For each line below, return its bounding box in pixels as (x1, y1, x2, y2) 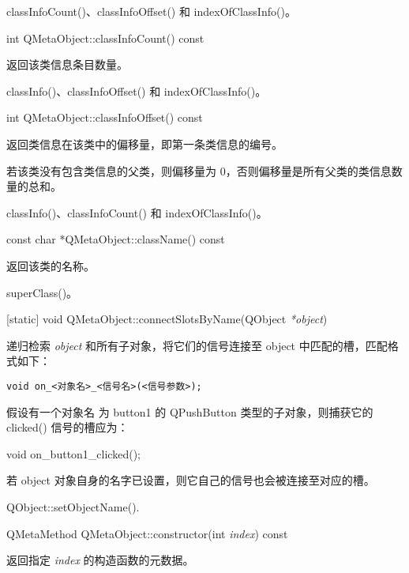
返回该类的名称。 (6, 257, 95, 273)
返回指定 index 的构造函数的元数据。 (6, 552, 194, 568)
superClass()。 (6, 284, 78, 300)
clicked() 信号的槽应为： (6, 419, 129, 435)
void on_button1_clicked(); (6, 445, 141, 462)
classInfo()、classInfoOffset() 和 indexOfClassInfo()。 (6, 82, 267, 99)
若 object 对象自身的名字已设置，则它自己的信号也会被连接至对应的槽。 (6, 472, 375, 488)
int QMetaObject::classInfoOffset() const (6, 109, 203, 126)
